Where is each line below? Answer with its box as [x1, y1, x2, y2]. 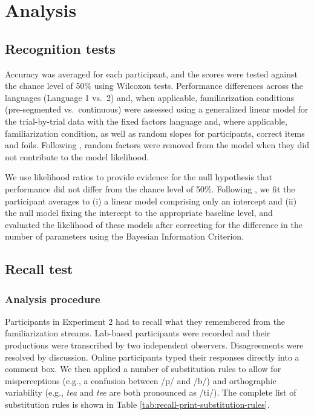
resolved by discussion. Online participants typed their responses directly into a [5, 350, 299, 363]
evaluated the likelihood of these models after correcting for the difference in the [5, 218, 303, 230]
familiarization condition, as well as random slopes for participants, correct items [5, 126, 305, 139]
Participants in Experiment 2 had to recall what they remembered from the [5, 315, 286, 327]
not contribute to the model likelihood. [5, 150, 149, 163]
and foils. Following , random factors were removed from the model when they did [5, 139, 309, 151]
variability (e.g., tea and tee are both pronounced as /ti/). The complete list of [5, 386, 296, 399]
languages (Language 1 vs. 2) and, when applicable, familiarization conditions [5, 91, 295, 103]
